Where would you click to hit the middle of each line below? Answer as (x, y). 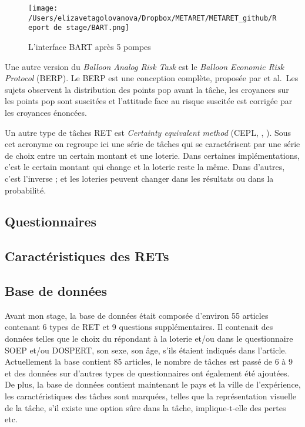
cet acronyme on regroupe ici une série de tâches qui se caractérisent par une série (152, 144)
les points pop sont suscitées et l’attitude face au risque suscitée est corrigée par (149, 101)
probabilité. (26, 190)
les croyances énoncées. (46, 112)
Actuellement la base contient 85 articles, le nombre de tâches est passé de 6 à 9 (149, 361)
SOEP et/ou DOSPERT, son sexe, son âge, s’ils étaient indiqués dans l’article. (146, 350)
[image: (43, 8)
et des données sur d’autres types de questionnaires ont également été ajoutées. (147, 373)
